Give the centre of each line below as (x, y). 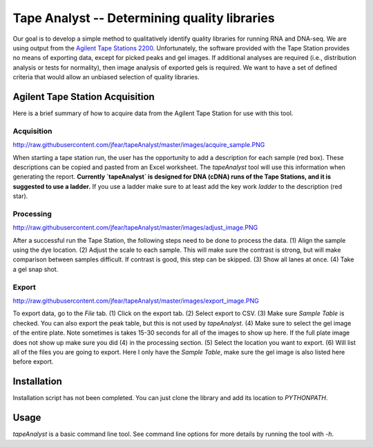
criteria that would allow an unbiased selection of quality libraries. (106, 77)
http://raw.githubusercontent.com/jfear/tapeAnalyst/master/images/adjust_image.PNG (135, 228)
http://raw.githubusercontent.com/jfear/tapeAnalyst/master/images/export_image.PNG (136, 301)
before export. (33, 361)
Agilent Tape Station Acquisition (84, 97)
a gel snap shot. (36, 269)
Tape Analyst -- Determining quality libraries (144, 18)
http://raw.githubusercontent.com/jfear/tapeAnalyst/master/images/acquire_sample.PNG (139, 145)
